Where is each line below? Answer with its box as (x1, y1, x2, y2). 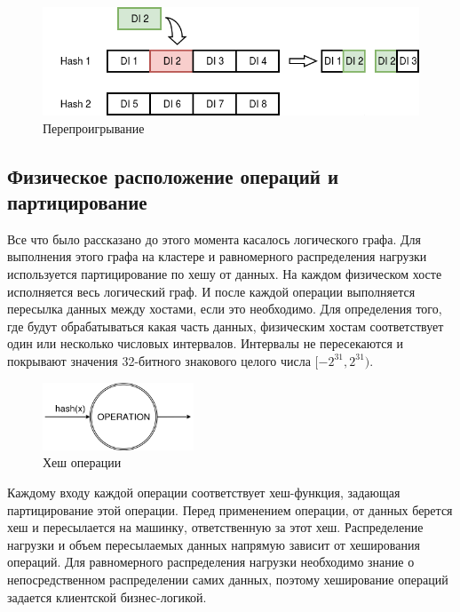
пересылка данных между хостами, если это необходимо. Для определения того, (7, 299, 442, 318)
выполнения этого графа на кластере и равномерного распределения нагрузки (7, 247, 427, 266)
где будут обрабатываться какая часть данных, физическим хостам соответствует (7, 316, 444, 335)
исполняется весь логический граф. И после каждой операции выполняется (7, 282, 416, 300)
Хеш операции (43, 453, 122, 472)
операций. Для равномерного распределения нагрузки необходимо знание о (7, 552, 415, 571)
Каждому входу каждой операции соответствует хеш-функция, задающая (7, 483, 401, 501)
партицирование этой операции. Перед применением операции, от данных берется (7, 500, 453, 519)
